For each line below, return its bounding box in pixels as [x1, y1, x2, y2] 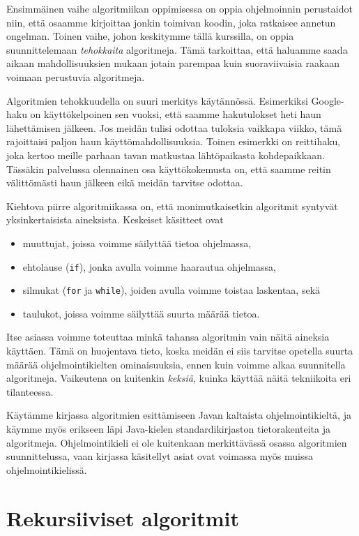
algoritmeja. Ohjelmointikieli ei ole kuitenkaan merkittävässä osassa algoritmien [6, 435, 347, 449]
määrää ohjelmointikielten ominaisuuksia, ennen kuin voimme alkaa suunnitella [6, 357, 346, 371]
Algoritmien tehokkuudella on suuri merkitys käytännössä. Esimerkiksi [6, 93, 308, 107]
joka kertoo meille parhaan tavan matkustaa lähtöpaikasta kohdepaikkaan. [6, 147, 325, 162]
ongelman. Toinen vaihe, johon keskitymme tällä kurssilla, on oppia [6, 29, 294, 43]
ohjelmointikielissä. [6, 462, 87, 477]
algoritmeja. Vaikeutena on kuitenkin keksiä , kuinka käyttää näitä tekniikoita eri [6, 371, 351, 385]
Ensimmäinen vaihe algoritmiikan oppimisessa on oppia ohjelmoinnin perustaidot [6, 1, 353, 15]
